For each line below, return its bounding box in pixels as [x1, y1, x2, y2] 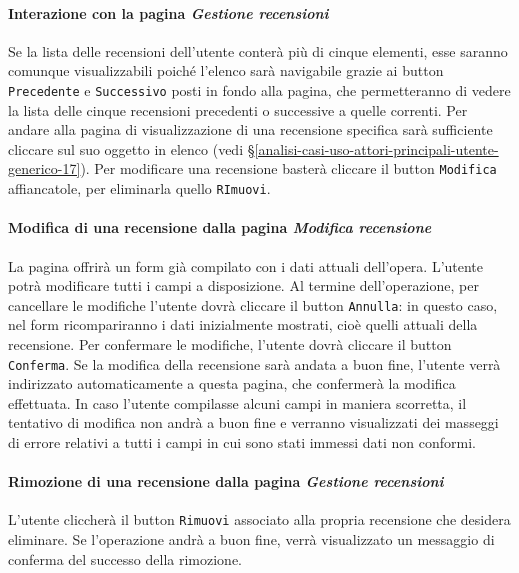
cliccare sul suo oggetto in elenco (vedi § [8, 138, 255, 159]
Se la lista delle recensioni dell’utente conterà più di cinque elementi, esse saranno [8, 40, 508, 61]
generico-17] [8, 158, 81, 179]
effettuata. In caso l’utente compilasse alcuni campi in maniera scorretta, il [8, 392, 467, 413]
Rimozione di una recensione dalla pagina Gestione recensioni [8, 471, 444, 492]
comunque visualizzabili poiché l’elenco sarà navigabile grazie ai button [8, 60, 444, 81]
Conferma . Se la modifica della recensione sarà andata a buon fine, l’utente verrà [8, 353, 501, 374]
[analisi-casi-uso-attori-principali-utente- [254, 138, 499, 159]
